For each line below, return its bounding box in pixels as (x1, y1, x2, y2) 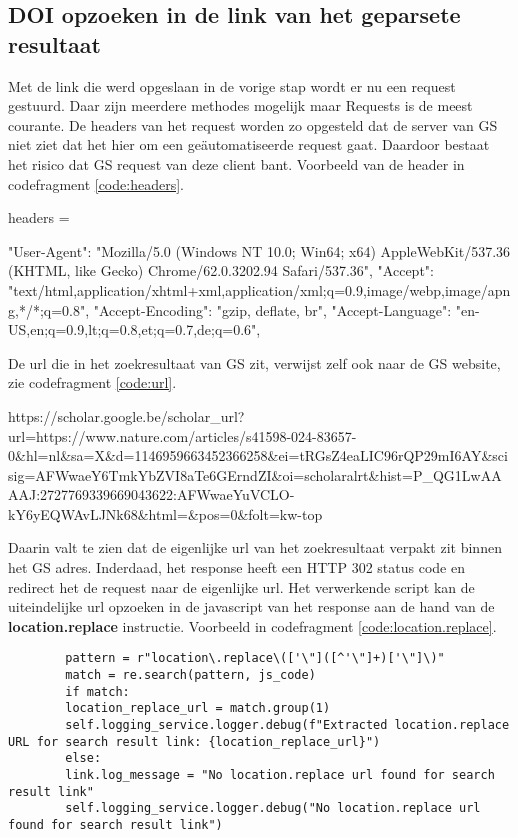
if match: (65, 684, 130, 699)
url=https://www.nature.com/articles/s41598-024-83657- (8, 425, 357, 446)
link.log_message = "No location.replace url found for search (65, 768, 495, 783)
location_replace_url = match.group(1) (65, 701, 331, 716)
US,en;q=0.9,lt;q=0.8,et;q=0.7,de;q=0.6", (8, 319, 261, 340)
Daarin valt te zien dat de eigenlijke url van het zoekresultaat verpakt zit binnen (8, 537, 502, 558)
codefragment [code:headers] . (8, 173, 184, 194)
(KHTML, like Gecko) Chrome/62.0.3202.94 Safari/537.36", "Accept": (8, 260, 434, 281)
